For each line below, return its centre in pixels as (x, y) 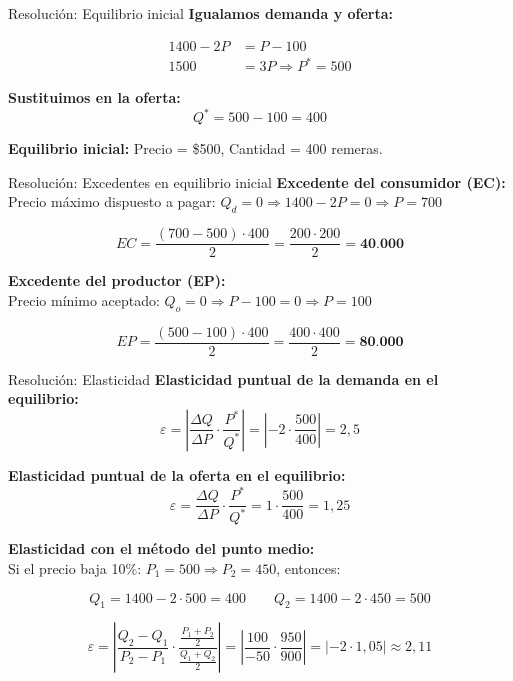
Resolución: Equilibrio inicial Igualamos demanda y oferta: (201, 13)
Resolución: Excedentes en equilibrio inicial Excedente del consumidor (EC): (257, 181)
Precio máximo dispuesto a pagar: (112, 201)
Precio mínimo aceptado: (84, 299)
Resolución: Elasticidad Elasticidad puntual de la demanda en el (223, 378)
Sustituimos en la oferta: (94, 97)
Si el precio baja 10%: (75, 568)
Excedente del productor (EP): (117, 280)
